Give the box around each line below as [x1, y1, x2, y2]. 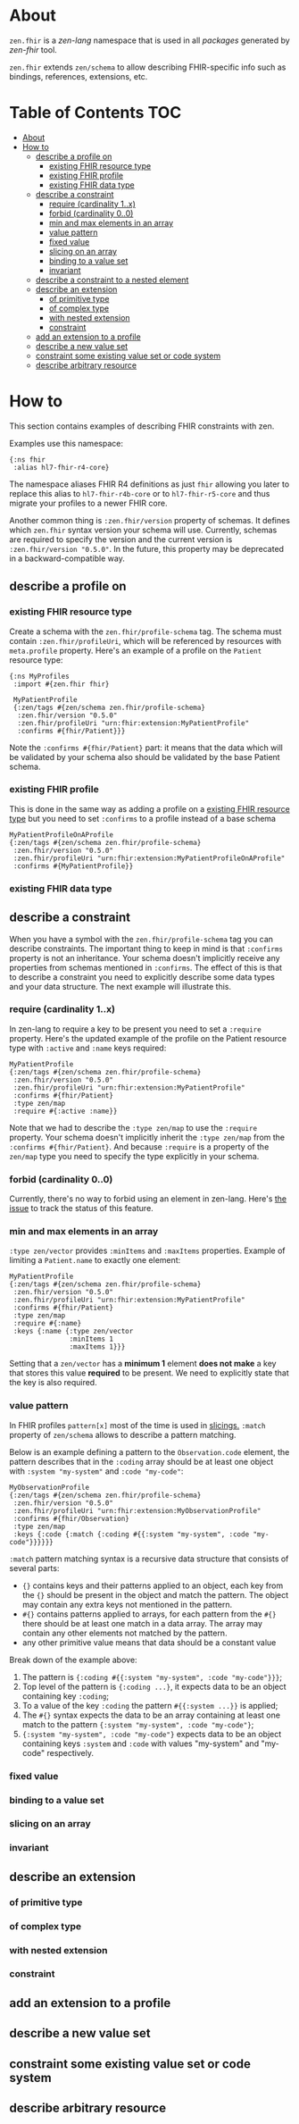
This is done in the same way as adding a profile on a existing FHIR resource [9, 803, 290, 814]
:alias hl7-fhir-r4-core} [12, 463, 110, 472]
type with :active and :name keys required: [9, 1042, 167, 1053]
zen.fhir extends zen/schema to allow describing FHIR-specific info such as [9, 62, 287, 72]
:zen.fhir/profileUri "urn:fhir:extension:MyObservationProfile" [12, 1506, 262, 1515]
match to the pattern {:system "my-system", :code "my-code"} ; [21, 1718, 254, 1729]
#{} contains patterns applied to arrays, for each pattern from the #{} [21, 1609, 277, 1619]
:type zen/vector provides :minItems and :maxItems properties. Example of [9, 1245, 286, 1256]
